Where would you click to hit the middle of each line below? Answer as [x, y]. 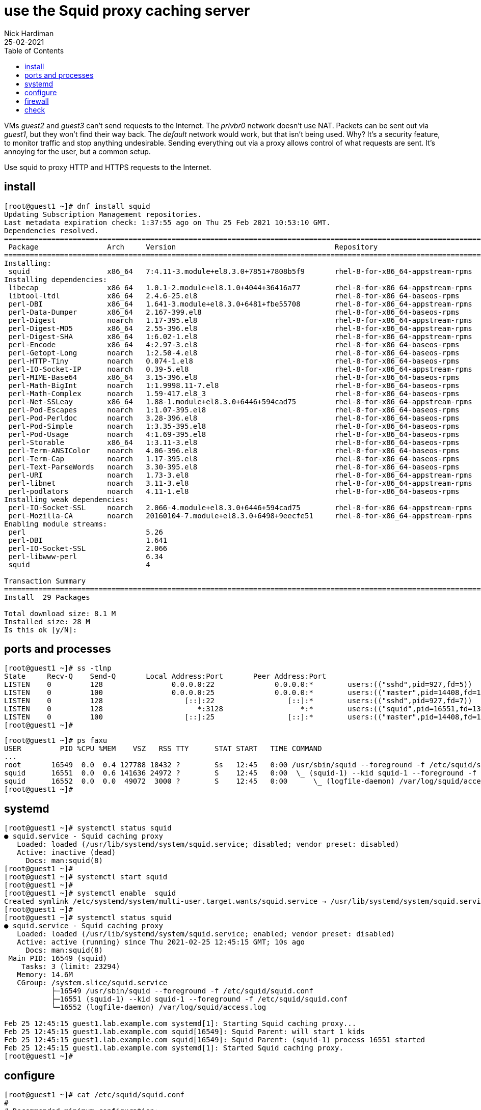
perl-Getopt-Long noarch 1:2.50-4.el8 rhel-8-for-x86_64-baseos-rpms [234, 353]
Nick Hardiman [29, 33]
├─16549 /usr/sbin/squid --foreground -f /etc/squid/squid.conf [182, 991]
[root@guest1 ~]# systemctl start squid [86, 877]
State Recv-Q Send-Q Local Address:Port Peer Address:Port [165, 676]
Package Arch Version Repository [193, 247]
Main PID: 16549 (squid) [58, 959]
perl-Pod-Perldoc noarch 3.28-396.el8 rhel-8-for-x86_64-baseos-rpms [234, 418]
